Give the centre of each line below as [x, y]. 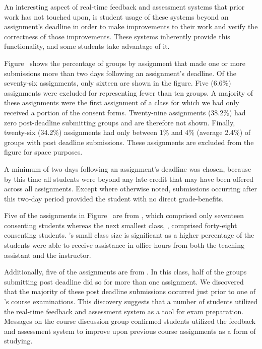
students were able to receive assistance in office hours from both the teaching [124, 245]
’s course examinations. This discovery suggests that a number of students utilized [131, 301]
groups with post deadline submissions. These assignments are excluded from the [129, 142]
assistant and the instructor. [48, 255]
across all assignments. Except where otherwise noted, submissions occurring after [131, 189]
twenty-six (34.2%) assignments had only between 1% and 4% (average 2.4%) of [127, 132]
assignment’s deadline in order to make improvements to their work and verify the [131, 26]
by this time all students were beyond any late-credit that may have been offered [129, 179]
